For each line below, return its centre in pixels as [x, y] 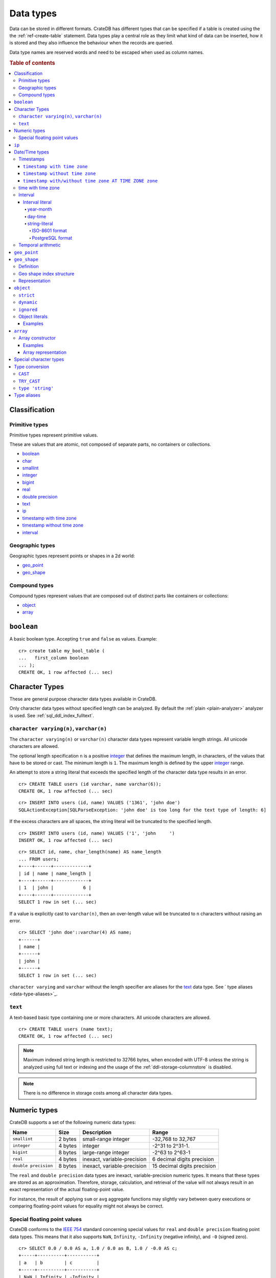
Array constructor [37, 338]
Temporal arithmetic [40, 245]
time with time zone [39, 188]
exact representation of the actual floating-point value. [67, 1190]
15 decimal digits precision [184, 1166]
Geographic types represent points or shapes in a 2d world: [72, 556]
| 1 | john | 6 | [55, 888]
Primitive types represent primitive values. [54, 435]
